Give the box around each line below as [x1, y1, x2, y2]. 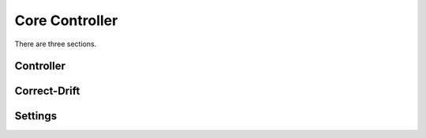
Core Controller [14, 12, 118, 29]
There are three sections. [14, 39, 97, 49]
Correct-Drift [14, 85, 80, 98]
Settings [14, 110, 58, 123]
